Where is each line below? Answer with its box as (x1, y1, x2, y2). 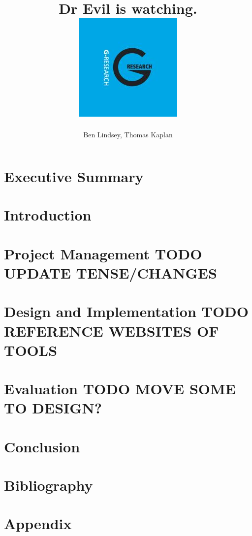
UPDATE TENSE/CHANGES (4, 263, 217, 283)
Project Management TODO (4, 243, 202, 263)
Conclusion (4, 436, 80, 456)
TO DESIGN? (4, 398, 102, 418)
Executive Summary (4, 166, 144, 187)
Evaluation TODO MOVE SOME (4, 378, 236, 399)
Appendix (4, 513, 72, 534)
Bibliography (4, 475, 93, 495)
